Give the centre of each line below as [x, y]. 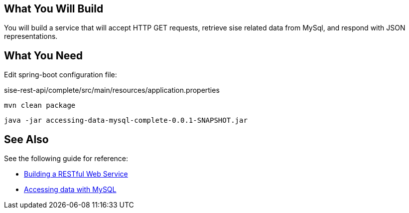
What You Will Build [54, 9]
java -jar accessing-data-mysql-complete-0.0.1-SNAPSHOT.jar [126, 120]
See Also [26, 139]
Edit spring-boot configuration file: [61, 75]
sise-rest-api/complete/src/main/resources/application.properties [112, 90]
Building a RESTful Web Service [76, 174]
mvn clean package [40, 106]
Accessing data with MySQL [70, 190]
